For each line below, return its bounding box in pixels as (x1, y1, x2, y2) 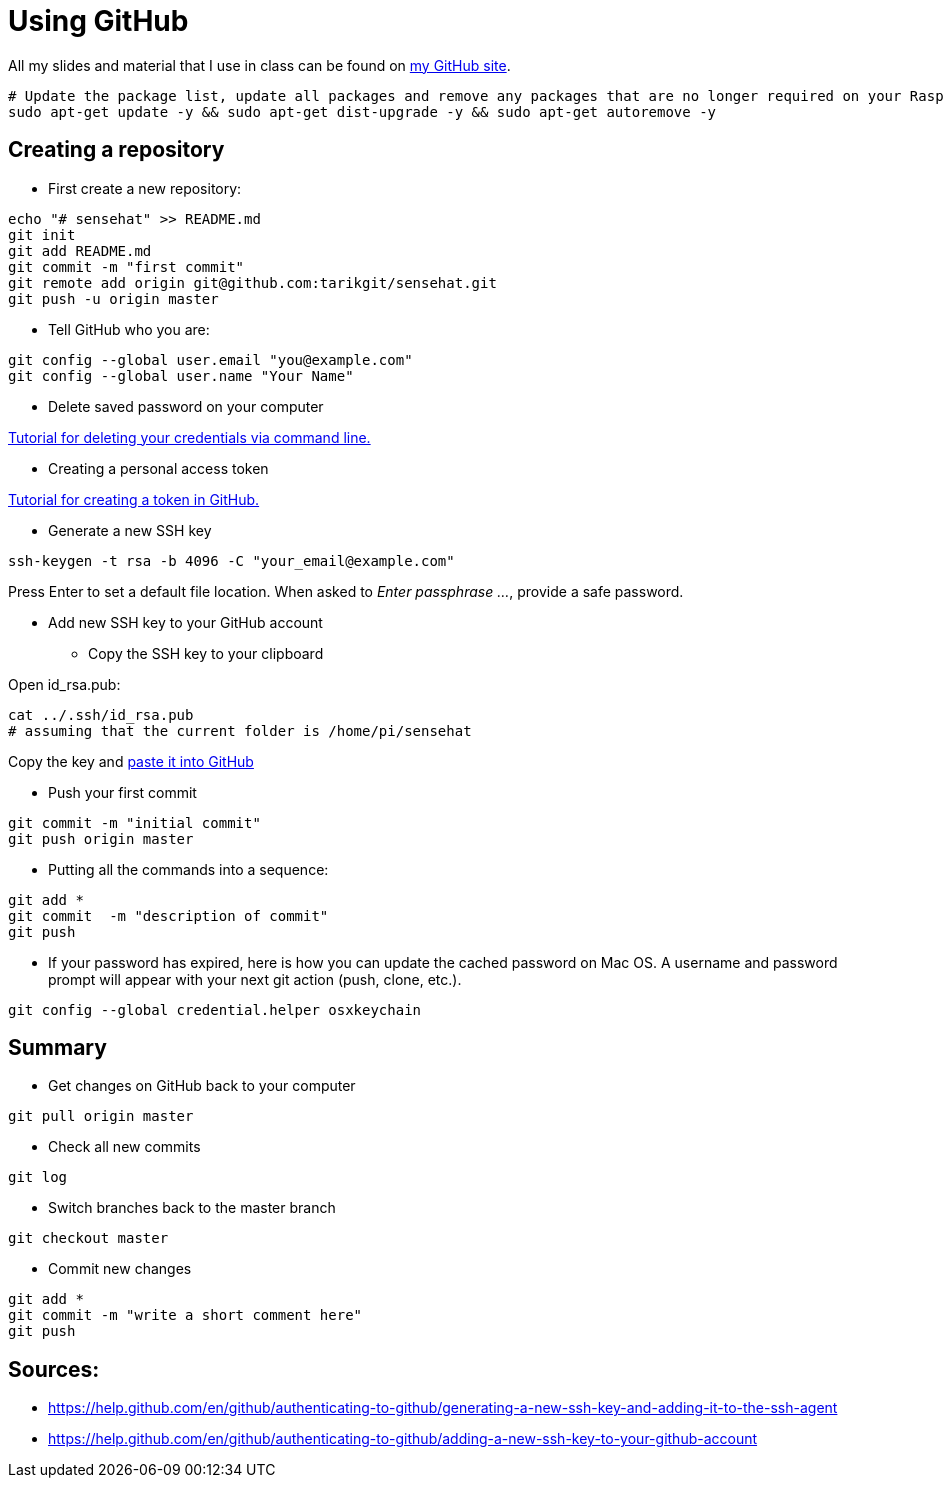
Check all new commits (48, 1138, 201, 1156)
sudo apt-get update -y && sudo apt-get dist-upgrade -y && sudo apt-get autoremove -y (8, 103, 717, 120)
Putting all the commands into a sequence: (48, 860, 329, 878)
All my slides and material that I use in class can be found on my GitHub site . (8, 56, 511, 74)
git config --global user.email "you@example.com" (8, 351, 413, 368)
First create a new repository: (48, 179, 242, 197)
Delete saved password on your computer (48, 397, 324, 415)
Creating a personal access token (48, 459, 269, 477)
